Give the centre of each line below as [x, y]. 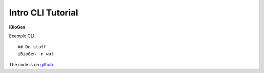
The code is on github [31, 65]
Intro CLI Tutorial [44, 13]
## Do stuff [32, 47]
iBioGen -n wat [36, 54]
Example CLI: [22, 36]
